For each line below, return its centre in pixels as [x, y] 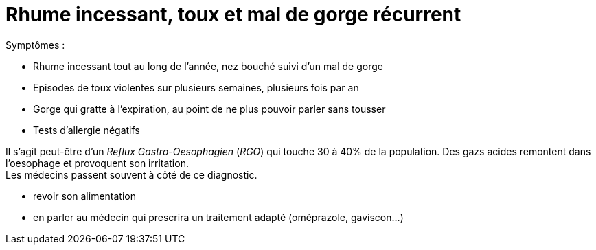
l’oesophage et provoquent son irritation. [97, 163]
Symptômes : [35, 45]
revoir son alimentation [84, 196]
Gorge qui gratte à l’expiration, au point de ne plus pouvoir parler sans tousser [209, 109]
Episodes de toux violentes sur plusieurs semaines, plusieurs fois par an [196, 87]
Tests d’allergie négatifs [87, 130]
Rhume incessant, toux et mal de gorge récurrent [233, 14]
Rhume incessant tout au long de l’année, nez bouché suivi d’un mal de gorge [208, 66]
